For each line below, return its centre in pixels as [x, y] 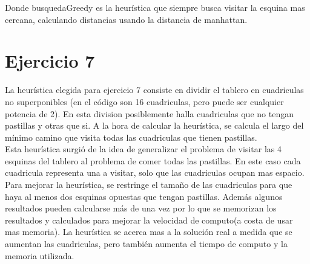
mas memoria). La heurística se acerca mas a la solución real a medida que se [149, 232]
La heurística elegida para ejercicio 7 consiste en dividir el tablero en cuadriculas [154, 90]
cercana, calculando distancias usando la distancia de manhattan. [126, 19]
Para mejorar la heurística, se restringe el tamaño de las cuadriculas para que [149, 185]
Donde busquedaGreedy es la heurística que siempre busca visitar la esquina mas [155, 7]
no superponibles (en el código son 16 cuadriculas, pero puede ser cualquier [144, 101]
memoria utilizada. [40, 255]
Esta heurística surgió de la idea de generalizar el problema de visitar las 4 [143, 149]
